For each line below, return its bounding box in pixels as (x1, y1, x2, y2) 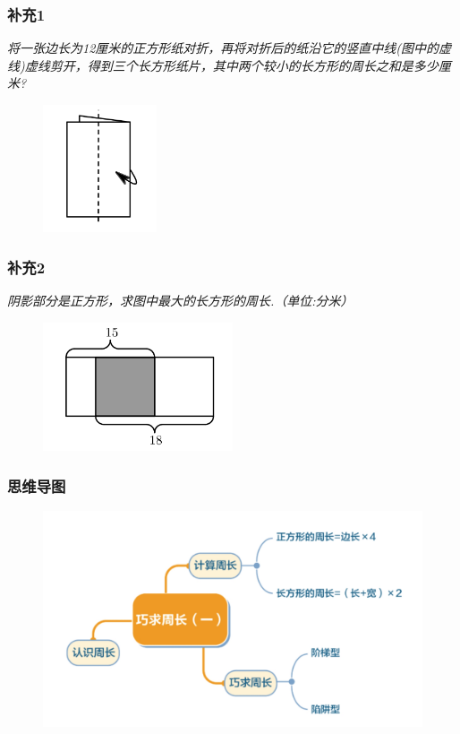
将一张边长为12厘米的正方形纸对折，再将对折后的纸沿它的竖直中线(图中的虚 (7, 39, 452, 57)
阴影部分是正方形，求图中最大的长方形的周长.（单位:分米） (7, 290, 354, 309)
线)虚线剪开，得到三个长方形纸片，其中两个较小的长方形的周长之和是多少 (7, 56, 439, 74)
